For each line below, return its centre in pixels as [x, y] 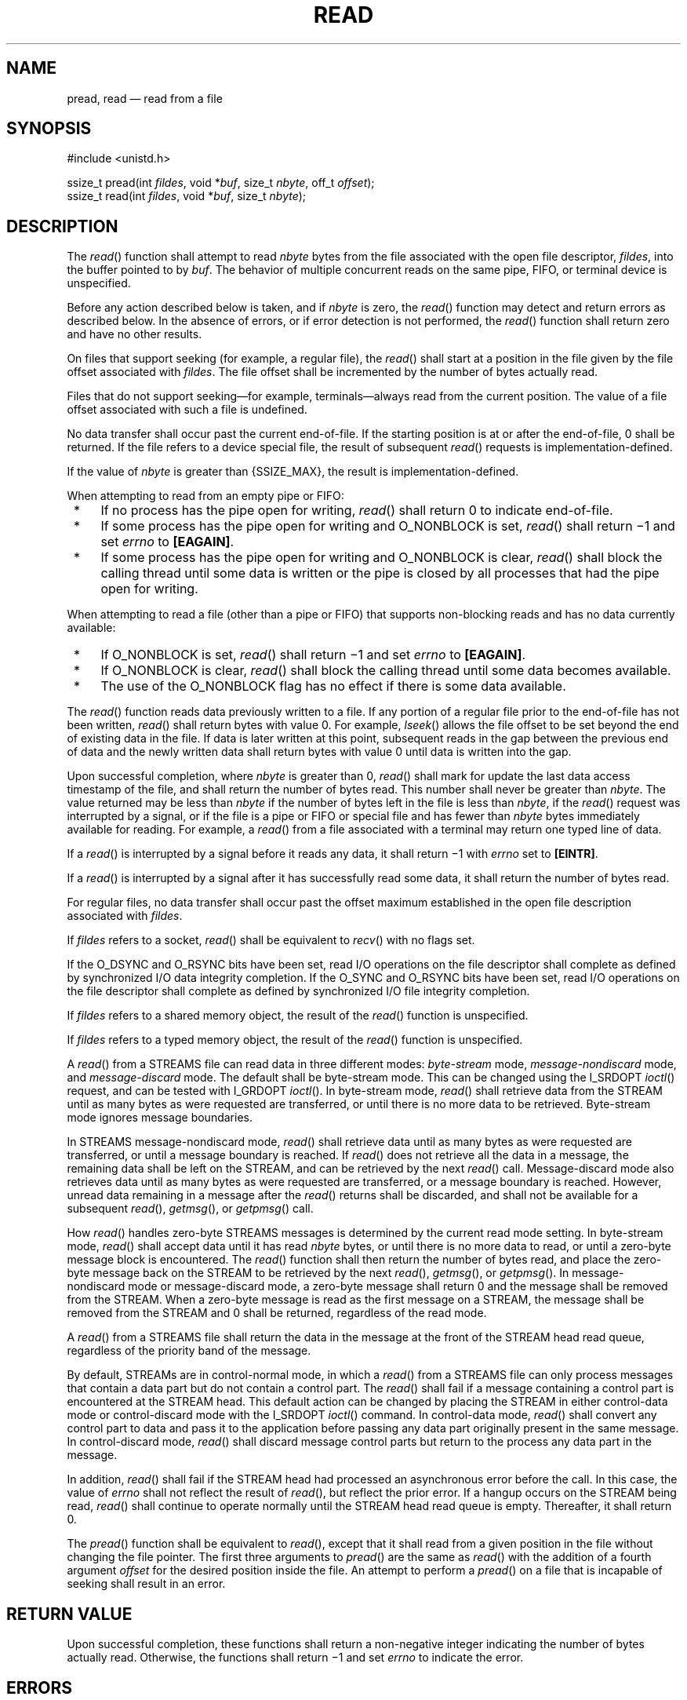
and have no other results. [134, 334]
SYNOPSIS [49, 129]
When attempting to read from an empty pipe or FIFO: [205, 496]
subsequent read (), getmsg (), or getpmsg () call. [190, 1209]
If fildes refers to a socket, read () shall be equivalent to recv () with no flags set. [271, 940]
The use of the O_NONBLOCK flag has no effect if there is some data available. [333, 686]
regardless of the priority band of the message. [189, 1351]
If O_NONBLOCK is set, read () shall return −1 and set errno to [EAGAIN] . [313, 655]
